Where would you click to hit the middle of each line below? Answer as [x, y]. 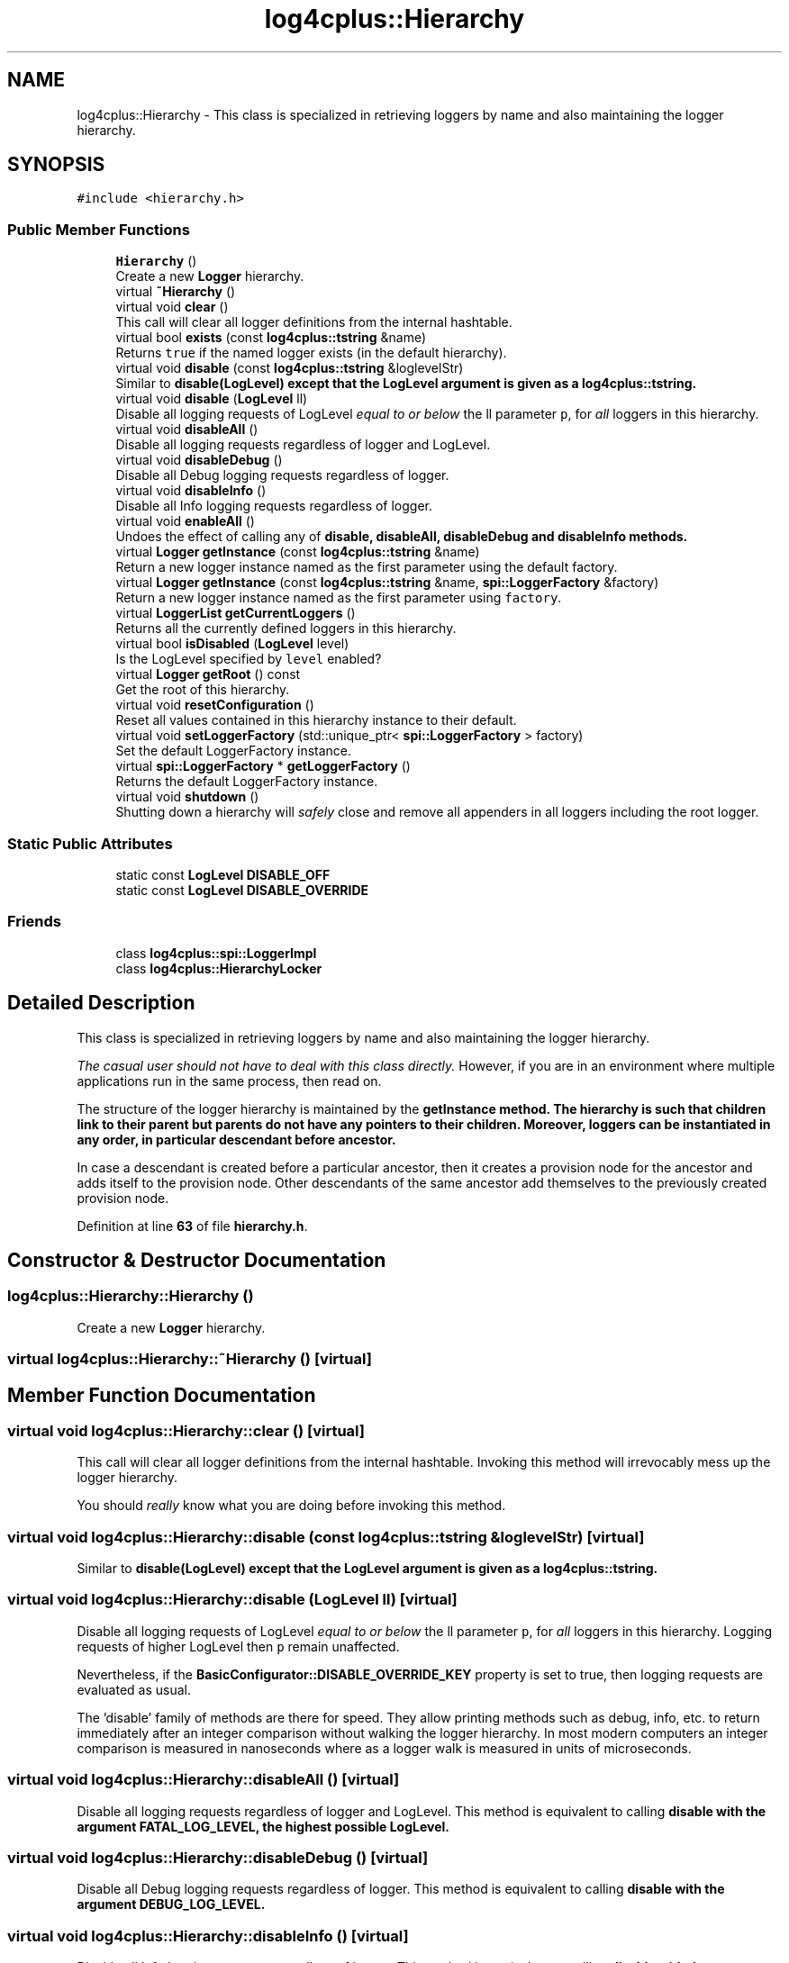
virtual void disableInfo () [191, 491]
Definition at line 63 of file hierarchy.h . [192, 1226]
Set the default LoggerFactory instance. [234, 751]
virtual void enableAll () [185, 521]
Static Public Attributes [90, 843]
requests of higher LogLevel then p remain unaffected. [238, 1646]
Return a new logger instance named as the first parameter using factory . [339, 598]
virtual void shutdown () [187, 797]
